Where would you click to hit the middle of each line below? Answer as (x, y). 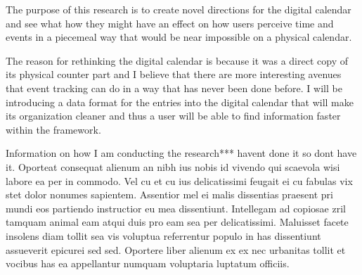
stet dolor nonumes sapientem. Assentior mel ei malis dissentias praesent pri (169, 194)
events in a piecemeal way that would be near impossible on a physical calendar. (179, 37)
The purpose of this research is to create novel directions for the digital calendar (179, 9)
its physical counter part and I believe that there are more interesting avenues (174, 74)
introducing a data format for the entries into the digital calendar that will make (180, 102)
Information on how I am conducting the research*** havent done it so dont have (181, 153)
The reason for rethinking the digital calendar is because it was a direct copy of (177, 60)
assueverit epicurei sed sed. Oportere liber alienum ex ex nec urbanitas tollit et (176, 249)
